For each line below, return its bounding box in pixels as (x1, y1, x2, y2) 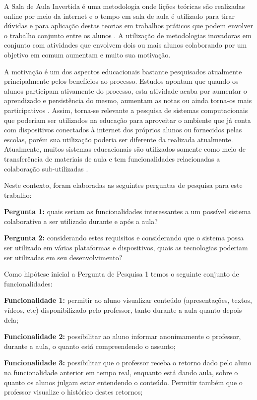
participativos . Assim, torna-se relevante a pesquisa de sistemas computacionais (4, 105, 248, 115)
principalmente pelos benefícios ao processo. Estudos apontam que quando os (4, 76, 239, 86)
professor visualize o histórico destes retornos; (4, 387, 143, 397)
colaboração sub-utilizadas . (4, 163, 88, 173)
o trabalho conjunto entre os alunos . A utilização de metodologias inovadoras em (4, 30, 252, 40)
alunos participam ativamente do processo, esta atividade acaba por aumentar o (4, 85, 247, 96)
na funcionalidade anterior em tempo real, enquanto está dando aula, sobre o (4, 367, 238, 377)
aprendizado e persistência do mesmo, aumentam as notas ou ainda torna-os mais (4, 95, 252, 106)
